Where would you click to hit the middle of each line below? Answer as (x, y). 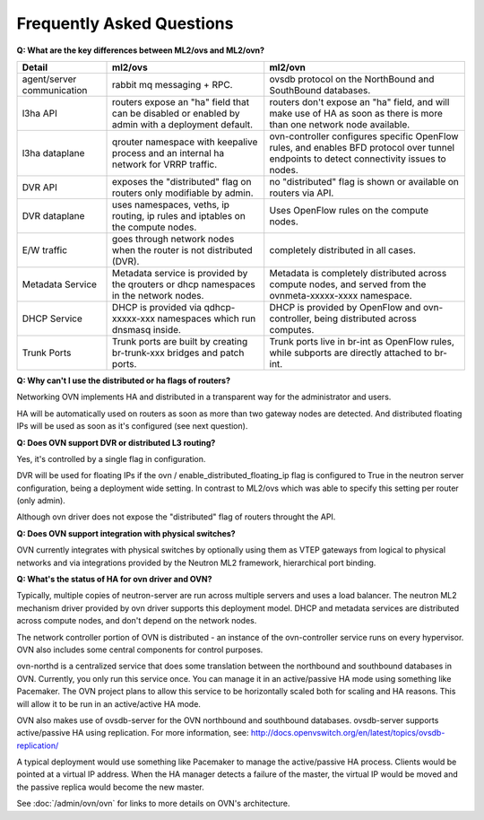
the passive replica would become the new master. (111, 787)
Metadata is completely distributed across (358, 273)
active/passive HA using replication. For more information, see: (133, 733)
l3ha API (39, 113)
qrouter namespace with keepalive (185, 142)
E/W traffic (44, 249)
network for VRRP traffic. (165, 164)
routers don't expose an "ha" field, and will (359, 101)
